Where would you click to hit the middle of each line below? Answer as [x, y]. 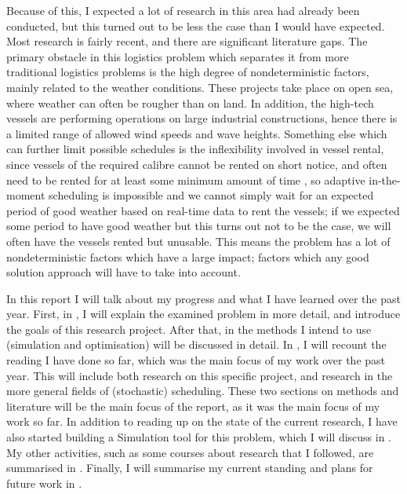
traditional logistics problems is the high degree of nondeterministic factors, [188, 72]
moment [26, 195]
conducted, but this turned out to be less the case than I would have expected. [196, 26]
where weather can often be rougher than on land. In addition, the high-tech [190, 102]
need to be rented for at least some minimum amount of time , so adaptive [186, 179]
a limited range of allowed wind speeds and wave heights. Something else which [197, 133]
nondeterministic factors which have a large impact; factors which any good [188, 256]
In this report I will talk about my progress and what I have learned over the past [203, 298]
